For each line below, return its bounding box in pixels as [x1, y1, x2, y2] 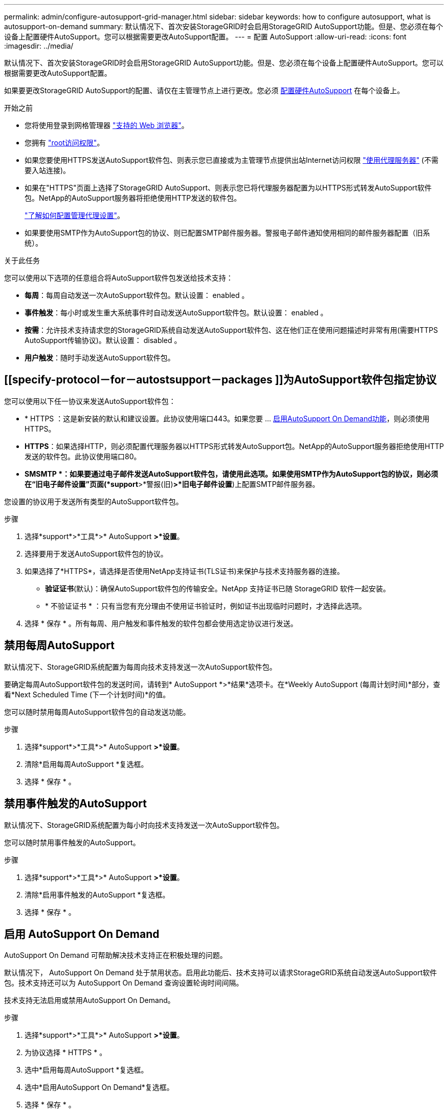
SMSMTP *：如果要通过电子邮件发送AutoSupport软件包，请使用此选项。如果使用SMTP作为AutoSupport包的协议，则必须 [25, 469, 438, 478]
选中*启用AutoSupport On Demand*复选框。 [25, 1083, 174, 1092]
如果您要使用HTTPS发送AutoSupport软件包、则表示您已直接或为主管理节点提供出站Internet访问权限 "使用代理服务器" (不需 [25, 156, 439, 164]
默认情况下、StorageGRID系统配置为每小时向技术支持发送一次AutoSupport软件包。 [4, 820, 284, 829]
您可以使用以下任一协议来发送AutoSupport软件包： [4, 396, 176, 405]
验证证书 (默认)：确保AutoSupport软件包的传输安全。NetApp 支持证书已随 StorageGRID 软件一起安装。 [45, 584, 390, 593]
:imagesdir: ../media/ [4, 41, 74, 50]
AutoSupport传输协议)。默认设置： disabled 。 [25, 336, 182, 345]
